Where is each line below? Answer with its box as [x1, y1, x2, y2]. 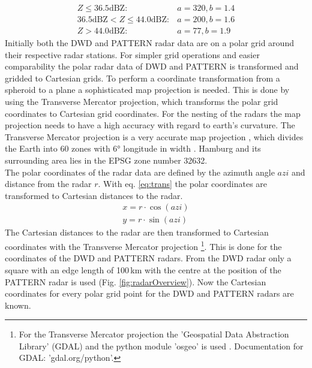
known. [5, 298, 31, 311]
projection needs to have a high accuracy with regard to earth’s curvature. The [5, 119, 295, 131]
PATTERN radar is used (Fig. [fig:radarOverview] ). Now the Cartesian [5, 275, 266, 288]
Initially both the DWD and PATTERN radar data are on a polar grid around [5, 37, 294, 49]
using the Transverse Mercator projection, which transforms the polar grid [5, 95, 278, 108]
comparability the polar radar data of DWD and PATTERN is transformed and [5, 60, 299, 73]
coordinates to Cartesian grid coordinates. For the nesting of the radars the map [5, 107, 301, 119]
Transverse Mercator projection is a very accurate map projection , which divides [5, 130, 304, 143]
